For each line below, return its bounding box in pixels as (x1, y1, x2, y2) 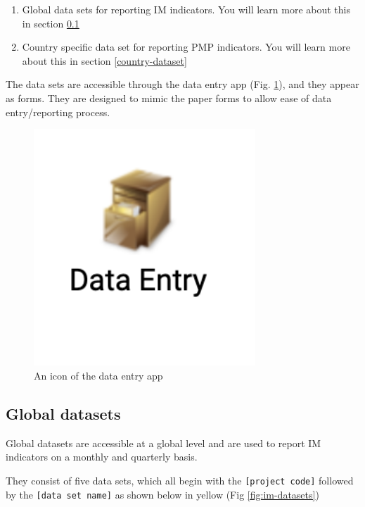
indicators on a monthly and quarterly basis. (6, 449, 198, 464)
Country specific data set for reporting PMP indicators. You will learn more (22, 39, 350, 54)
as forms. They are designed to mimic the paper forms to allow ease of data (6, 90, 332, 105)
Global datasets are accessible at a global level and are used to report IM (6, 435, 321, 450)
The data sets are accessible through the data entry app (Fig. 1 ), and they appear (6, 77, 359, 92)
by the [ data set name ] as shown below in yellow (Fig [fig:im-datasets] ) (6, 487, 319, 501)
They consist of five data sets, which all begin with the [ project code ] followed (6, 472, 354, 487)
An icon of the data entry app (34, 368, 163, 382)
